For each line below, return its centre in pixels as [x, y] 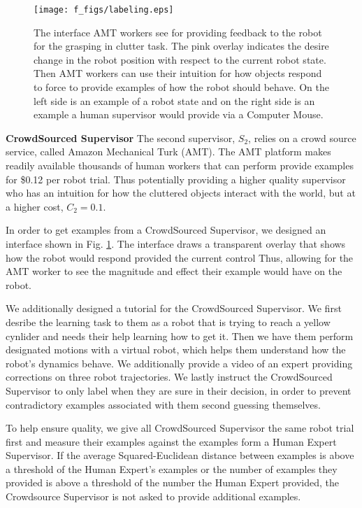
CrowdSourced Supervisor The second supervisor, [121, 137]
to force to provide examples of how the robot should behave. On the [181, 87]
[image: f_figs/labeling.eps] [104, 10]
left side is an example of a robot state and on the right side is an [174, 100]
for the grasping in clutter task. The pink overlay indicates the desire [181, 46]
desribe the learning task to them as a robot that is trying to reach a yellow [168, 322]
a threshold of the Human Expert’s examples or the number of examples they [172, 468]
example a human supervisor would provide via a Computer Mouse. [179, 114]
